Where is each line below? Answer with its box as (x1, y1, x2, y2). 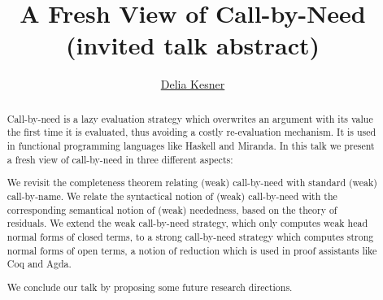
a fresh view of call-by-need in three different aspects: (7, 152, 233, 166)
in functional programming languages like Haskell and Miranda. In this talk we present (7, 139, 375, 153)
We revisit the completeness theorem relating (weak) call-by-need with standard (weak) (7, 176, 377, 189)
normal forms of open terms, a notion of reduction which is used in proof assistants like (7, 243, 377, 257)
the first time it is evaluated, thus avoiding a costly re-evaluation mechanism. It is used (7, 125, 376, 139)
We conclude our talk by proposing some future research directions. (7, 280, 293, 293)
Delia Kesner (160, 76, 225, 93)
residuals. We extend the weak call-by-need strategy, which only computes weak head (7, 216, 368, 230)
